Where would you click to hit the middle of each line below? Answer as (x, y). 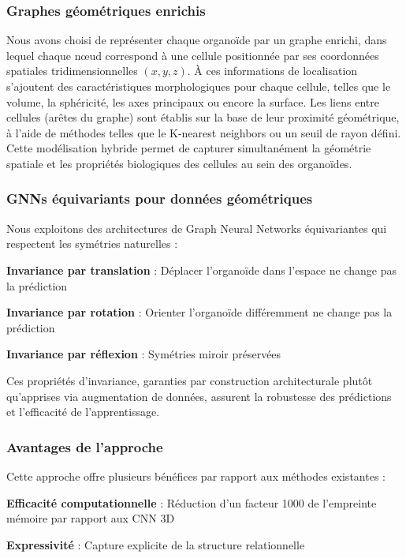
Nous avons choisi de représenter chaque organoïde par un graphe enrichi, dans (197, 40)
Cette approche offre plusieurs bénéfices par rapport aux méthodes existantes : (196, 476)
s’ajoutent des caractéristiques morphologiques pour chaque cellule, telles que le (199, 86)
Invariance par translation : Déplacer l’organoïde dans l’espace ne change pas (201, 270)
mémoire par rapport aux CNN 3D (91, 518)
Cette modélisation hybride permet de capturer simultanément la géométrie (189, 148)
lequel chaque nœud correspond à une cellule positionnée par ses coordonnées (193, 55)
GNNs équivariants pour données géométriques (160, 198)
